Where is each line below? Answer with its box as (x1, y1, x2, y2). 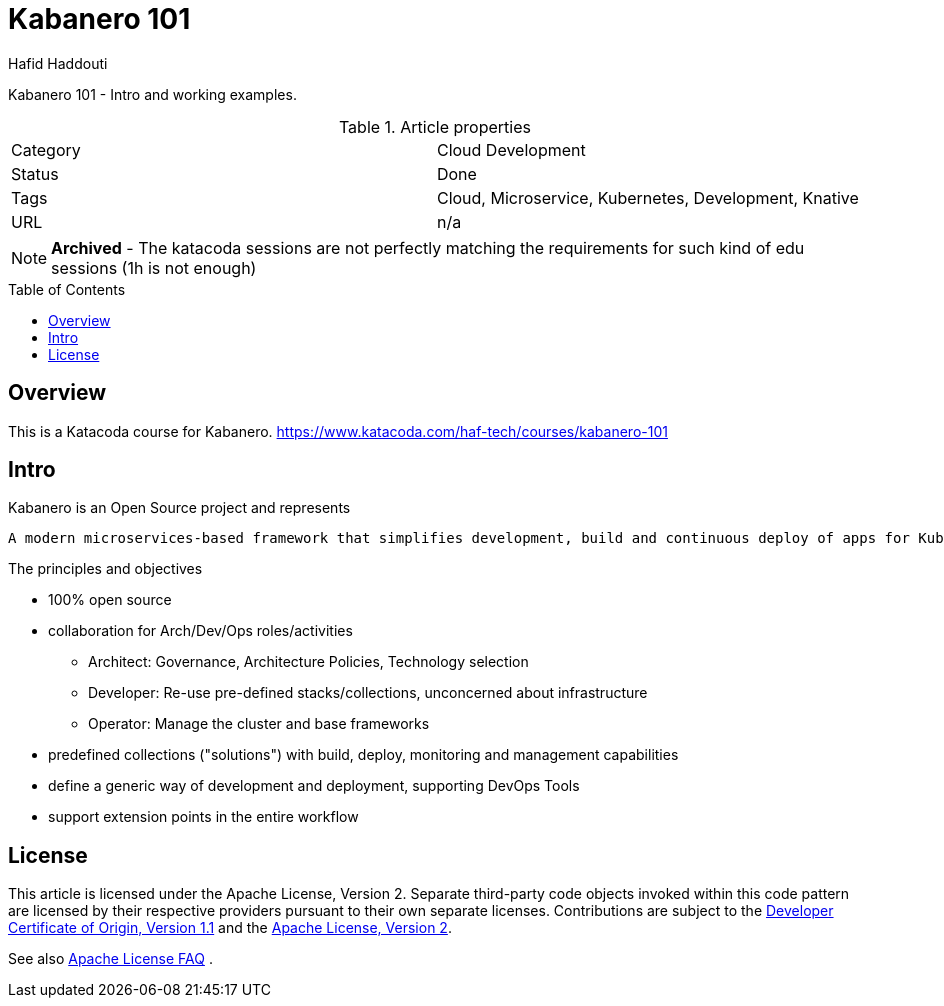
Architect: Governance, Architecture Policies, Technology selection (88, 653, 529, 671)
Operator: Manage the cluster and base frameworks (88, 715, 430, 733)
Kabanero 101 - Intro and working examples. (8, 85, 297, 103)
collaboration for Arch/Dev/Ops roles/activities (48, 622, 353, 640)
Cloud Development (436, 139, 586, 160)
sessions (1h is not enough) (51, 257, 257, 278)
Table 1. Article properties (338, 116, 531, 137)
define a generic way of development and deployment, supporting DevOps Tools (48, 777, 580, 795)
